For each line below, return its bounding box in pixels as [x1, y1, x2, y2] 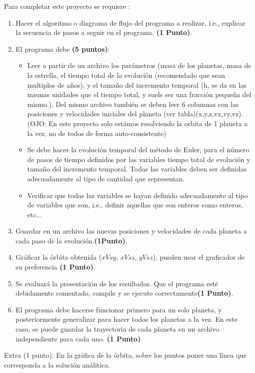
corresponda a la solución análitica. [4, 359, 110, 370]
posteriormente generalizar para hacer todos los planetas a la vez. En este [15, 314, 238, 324]
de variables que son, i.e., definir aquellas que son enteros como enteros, [27, 200, 243, 210]
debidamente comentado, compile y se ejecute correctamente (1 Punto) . [15, 288, 233, 298]
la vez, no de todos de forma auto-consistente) [27, 128, 166, 138]
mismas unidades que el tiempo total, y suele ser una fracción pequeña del [27, 89, 252, 100]
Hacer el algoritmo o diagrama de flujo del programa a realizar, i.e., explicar [15, 17, 246, 28]
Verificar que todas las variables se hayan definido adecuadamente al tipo [27, 190, 248, 200]
